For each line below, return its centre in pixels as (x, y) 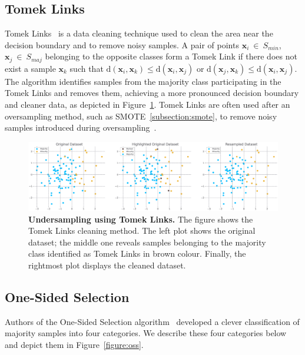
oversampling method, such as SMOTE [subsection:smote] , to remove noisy (141, 116)
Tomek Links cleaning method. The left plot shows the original (142, 230)
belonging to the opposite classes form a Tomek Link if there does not (171, 56)
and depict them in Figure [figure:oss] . (74, 344)
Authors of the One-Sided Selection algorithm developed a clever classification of (152, 321)
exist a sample (30, 68)
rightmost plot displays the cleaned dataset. (107, 265)
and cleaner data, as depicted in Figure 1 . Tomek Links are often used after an (147, 104)
